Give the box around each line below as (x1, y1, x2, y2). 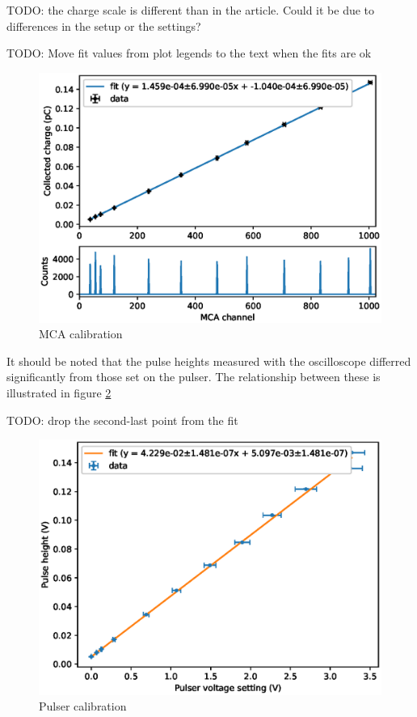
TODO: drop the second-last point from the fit (6, 411, 238, 428)
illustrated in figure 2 (6, 384, 112, 401)
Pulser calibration (39, 698, 127, 715)
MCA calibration (39, 325, 123, 342)
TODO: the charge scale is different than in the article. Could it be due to (6, 2, 375, 18)
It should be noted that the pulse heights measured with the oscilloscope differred (6, 352, 411, 369)
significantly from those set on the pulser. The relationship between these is (6, 368, 381, 385)
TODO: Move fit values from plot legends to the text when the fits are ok (6, 45, 372, 62)
